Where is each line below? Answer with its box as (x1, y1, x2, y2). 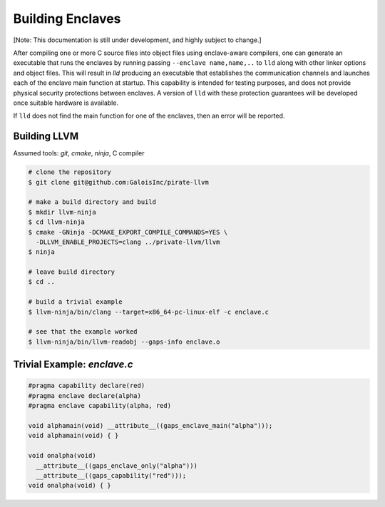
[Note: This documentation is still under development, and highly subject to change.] (13, 36, 262, 44)
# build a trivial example (28, 298, 123, 306)
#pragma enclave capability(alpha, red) (28, 401, 171, 410)
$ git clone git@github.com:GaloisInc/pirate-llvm (28, 178, 210, 186)
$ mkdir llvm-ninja (28, 208, 96, 216)
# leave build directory (28, 268, 115, 276)
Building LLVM (13, 130, 78, 143)
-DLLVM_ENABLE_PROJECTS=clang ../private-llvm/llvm (36, 237, 220, 246)
